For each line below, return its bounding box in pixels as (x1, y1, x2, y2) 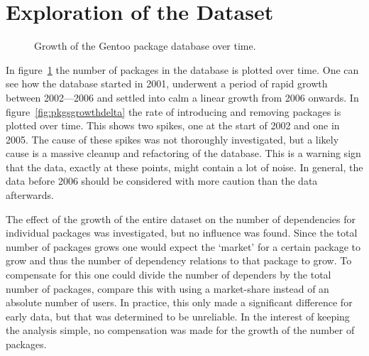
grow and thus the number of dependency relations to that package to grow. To (6, 253, 352, 268)
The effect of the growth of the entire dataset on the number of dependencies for (6, 211, 356, 226)
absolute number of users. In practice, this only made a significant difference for (6, 295, 353, 310)
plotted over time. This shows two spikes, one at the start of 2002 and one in (6, 118, 340, 133)
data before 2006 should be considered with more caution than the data (6, 173, 318, 188)
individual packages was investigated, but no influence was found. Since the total (6, 225, 358, 240)
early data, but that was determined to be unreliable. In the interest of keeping (6, 308, 350, 323)
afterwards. (6, 188, 54, 203)
